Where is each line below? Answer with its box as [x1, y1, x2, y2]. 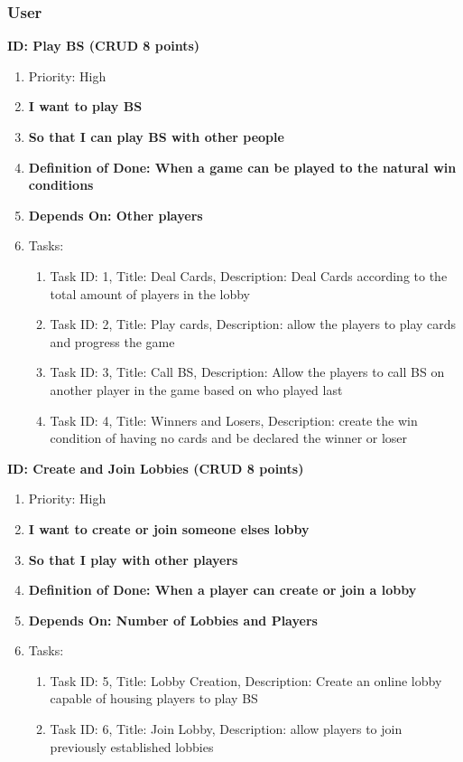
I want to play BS [28, 97, 143, 116]
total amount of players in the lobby [50, 284, 251, 303]
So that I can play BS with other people [28, 127, 284, 146]
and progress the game [50, 332, 175, 351]
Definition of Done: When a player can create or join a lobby [28, 580, 417, 599]
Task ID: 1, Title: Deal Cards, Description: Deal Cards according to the [50, 266, 448, 285]
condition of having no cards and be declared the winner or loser [50, 428, 408, 447]
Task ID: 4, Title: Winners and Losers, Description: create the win [50, 410, 418, 429]
